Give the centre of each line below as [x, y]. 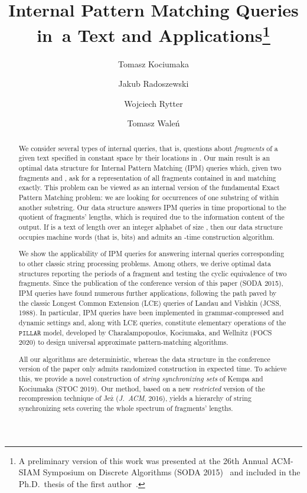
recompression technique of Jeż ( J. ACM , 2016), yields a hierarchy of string [135, 398]
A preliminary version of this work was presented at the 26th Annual [143, 460]
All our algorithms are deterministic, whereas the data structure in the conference [144, 359]
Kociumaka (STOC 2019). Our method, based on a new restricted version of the [142, 388]
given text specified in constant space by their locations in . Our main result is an [144, 158]
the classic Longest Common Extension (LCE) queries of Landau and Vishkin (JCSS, [150, 303]
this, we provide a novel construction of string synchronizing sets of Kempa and [141, 379]
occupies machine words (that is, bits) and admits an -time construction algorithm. [146, 236]
